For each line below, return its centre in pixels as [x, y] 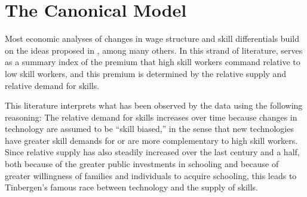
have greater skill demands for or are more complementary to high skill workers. [151, 140]
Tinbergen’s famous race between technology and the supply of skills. [131, 187]
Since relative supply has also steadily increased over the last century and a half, [152, 152]
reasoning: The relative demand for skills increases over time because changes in [151, 117]
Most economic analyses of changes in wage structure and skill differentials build [152, 39]
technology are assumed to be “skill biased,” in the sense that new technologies [149, 129]
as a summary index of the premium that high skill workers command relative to [153, 62]
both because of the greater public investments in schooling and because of [142, 164]
